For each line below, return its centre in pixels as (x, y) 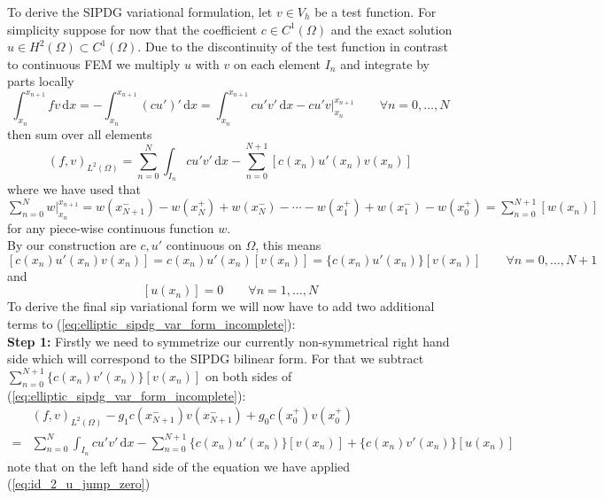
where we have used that (74, 189)
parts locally (41, 81)
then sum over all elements (80, 133)
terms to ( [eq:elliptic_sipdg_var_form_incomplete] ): (151, 323)
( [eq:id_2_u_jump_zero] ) (79, 483)
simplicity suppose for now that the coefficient (132, 29)
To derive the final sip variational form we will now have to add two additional (221, 306)
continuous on (204, 245)
